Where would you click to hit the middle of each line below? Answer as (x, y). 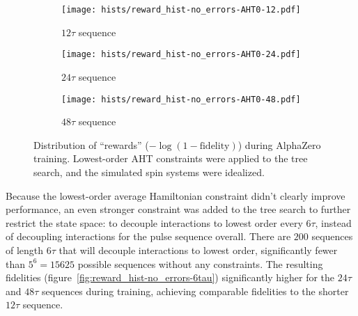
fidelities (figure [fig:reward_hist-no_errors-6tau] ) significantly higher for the (170, 277)
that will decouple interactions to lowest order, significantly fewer (198, 250)
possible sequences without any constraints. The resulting (200, 263)
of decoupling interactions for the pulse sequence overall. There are (148, 236)
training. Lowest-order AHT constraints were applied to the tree (171, 158)
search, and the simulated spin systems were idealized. (149, 172)
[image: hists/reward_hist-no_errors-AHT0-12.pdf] (181, 10)
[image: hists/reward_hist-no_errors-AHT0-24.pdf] (181, 55)
